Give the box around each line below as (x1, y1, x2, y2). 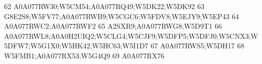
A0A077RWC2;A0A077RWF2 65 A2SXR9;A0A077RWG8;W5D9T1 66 (4, 21, 222, 31)
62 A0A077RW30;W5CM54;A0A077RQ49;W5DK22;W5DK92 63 (4, 1, 205, 11)
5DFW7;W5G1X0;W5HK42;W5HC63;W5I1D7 (4, 40, 148, 51)
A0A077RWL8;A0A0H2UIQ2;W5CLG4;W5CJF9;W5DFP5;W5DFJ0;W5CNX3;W (4, 30, 258, 41)
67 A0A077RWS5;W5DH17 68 (151, 40, 244, 51)
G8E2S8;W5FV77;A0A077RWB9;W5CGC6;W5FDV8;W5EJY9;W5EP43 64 (4, 11, 239, 21)
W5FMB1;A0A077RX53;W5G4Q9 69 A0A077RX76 (4, 50, 165, 60)
